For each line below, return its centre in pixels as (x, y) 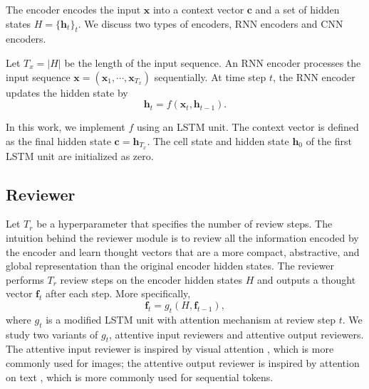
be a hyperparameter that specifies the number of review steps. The (184, 224)
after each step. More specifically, (118, 293)
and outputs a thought (306, 279)
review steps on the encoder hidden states (151, 279)
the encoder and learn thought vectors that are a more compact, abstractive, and (183, 251)
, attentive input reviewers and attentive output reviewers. (236, 334)
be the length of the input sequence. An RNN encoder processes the (213, 62)
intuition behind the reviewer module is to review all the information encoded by (182, 238)
